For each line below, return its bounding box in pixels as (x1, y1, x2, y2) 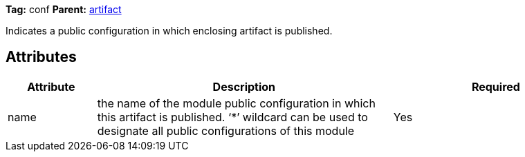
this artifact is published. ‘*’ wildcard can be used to (97, 109, 368, 124)
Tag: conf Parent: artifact (6, 3, 122, 15)
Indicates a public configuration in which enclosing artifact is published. (6, 25, 333, 36)
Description (212, 79, 276, 94)
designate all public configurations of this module (97, 123, 355, 138)
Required (471, 79, 520, 94)
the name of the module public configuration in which (97, 96, 376, 110)
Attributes (6, 48, 77, 66)
